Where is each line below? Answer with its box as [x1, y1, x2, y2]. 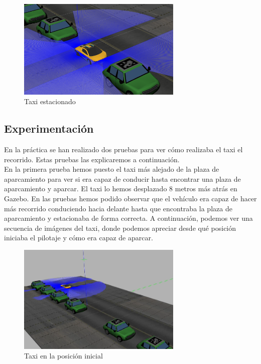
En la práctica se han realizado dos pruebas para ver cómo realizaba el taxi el [4, 144, 243, 154]
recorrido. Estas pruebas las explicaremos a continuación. [4, 154, 180, 164]
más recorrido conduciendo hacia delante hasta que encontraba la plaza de [4, 203, 232, 213]
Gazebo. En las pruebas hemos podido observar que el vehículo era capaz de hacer [4, 193, 257, 203]
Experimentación [4, 121, 94, 136]
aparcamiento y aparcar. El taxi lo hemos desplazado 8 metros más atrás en [4, 183, 237, 194]
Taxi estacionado [24, 96, 76, 107]
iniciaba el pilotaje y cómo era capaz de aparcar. [4, 232, 153, 243]
